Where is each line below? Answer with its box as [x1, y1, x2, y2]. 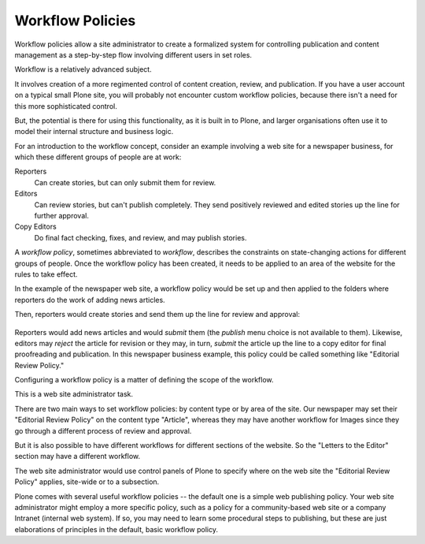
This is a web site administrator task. [14, 389, 134, 399]
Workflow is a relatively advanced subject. [14, 65, 153, 74]
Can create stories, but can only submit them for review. [34, 177, 216, 187]
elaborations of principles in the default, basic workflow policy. [14, 524, 218, 534]
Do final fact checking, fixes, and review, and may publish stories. [34, 233, 247, 242]
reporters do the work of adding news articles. [14, 295, 165, 304]
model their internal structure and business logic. [14, 127, 174, 136]
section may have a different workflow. [14, 452, 141, 461]
